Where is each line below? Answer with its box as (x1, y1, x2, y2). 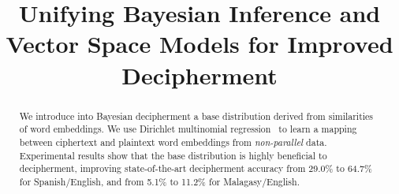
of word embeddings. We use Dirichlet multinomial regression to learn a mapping (19, 122, 357, 136)
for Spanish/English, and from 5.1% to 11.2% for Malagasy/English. (19, 174, 300, 188)
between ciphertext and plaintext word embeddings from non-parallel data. (19, 135, 327, 148)
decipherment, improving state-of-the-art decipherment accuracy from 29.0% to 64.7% (19, 162, 372, 175)
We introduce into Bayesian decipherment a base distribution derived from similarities (19, 109, 374, 122)
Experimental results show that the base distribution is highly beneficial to (19, 148, 327, 162)
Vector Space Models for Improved (6, 28, 393, 60)
